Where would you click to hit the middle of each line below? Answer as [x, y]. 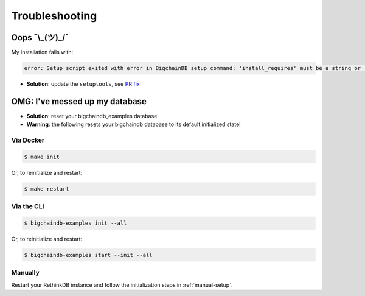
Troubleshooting [54, 16]
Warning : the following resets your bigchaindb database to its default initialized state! [134, 124]
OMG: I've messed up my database [79, 101]
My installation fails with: [42, 52]
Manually [25, 273]
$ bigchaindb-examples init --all [75, 223]
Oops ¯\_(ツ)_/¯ [40, 37]
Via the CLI [28, 206]
